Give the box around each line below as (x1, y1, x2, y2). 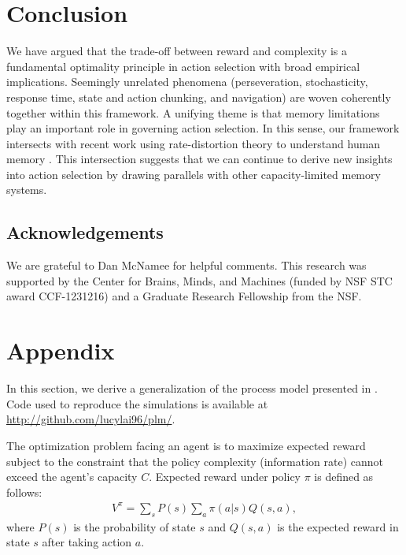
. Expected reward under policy (149, 468, 301, 485)
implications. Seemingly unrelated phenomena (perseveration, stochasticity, (6, 73, 368, 90)
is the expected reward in (277, 518, 399, 535)
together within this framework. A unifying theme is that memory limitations (6, 104, 380, 121)
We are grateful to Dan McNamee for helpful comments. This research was (6, 257, 367, 274)
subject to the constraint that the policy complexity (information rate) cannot (6, 453, 384, 469)
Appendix (6, 334, 115, 367)
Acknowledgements (6, 220, 164, 244)
